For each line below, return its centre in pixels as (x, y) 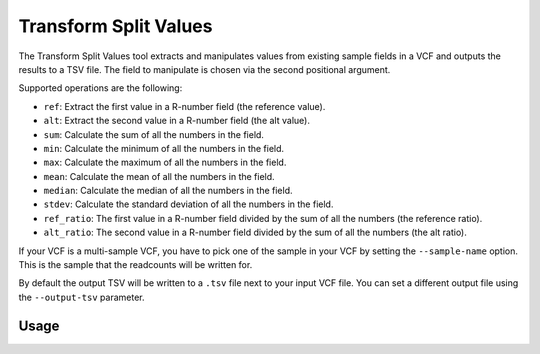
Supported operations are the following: (100, 88)
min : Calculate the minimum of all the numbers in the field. (164, 148)
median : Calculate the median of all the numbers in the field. (168, 191)
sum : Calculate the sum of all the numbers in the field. (154, 134)
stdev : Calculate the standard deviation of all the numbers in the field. (188, 204)
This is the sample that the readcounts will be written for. (135, 265)
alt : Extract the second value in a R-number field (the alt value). (176, 121)
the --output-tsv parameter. (81, 297)
